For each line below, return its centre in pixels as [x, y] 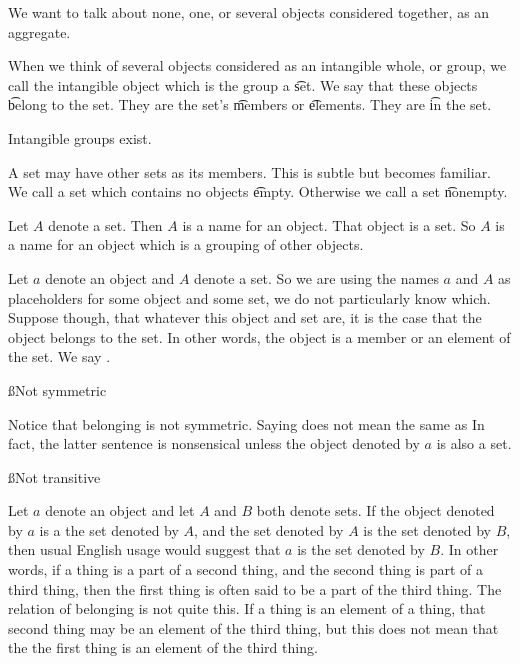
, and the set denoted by [269, 529]
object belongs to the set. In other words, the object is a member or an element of [259, 336]
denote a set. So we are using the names [316, 277]
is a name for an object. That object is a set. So [329, 224]
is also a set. [474, 443]
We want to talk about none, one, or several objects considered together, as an [249, 12]
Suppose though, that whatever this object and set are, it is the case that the [245, 317]
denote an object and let [120, 510]
